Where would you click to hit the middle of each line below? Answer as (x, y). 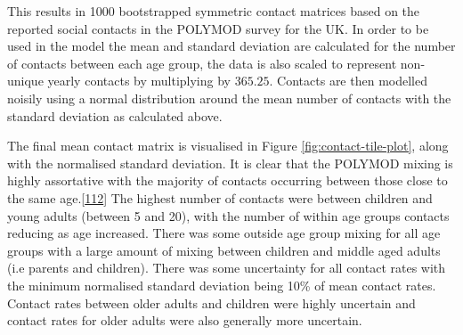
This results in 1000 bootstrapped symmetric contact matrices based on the (214, 11)
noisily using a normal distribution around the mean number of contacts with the (229, 98)
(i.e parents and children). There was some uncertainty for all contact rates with (227, 268)
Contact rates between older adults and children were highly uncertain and (211, 302)
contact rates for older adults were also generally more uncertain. (185, 320)
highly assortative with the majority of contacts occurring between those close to (227, 180)
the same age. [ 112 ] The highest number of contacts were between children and (220, 197)
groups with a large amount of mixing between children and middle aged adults (224, 250)
